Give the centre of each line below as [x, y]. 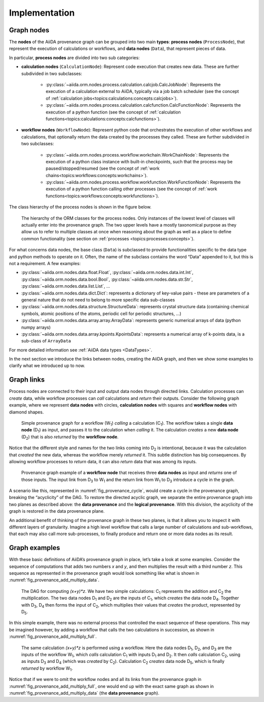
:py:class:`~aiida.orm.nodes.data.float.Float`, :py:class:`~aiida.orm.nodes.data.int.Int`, [107, 272]
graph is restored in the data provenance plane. [57, 511]
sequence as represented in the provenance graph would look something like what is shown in [104, 573]
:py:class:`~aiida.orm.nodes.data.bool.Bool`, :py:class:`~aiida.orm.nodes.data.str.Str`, [107, 279]
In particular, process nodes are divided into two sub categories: [74, 57]
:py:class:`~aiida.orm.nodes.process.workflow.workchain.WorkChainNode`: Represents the [137, 155]
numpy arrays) [36, 327]
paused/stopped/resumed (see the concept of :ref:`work [103, 168]
